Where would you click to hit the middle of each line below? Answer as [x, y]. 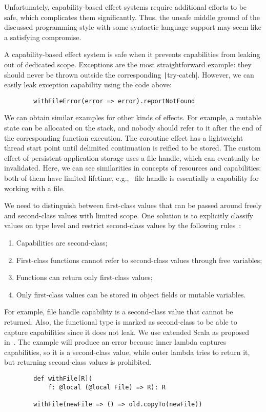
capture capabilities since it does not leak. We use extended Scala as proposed [127, 332]
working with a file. [35, 188]
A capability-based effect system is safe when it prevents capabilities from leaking [132, 54]
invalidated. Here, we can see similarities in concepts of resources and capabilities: [133, 168]
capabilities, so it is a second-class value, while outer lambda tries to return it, [127, 352]
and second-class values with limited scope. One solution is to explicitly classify [129, 215]
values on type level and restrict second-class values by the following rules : [123, 225]
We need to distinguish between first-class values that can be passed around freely [133, 205]
